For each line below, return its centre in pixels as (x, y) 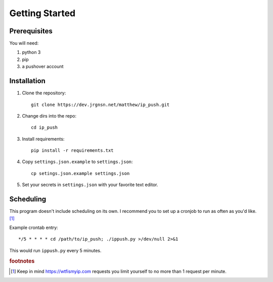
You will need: (24, 43)
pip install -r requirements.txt (72, 151)
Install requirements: (43, 139)
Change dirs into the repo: (49, 116)
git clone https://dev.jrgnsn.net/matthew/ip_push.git (100, 104)
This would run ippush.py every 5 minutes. (55, 250)
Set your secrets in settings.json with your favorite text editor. (90, 185)
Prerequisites (31, 31)
